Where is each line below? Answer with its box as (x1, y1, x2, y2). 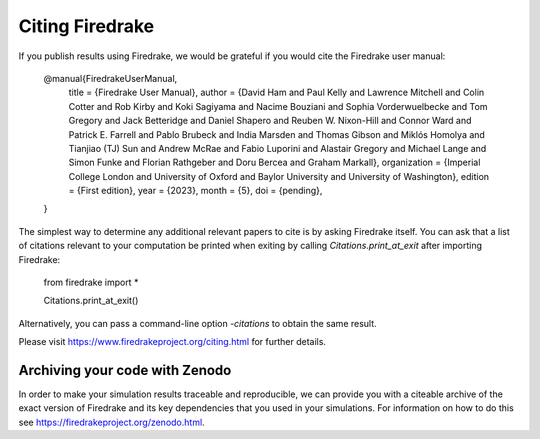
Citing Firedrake (18, 15, 155, 37)
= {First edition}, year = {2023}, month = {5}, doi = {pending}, (68, 185, 323, 197)
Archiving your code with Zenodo (18, 362, 232, 379)
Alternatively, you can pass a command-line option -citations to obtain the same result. (18, 317, 377, 329)
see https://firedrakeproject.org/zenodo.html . (18, 416, 205, 428)
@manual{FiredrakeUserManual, (43, 72, 178, 84)
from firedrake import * (43, 276, 139, 289)
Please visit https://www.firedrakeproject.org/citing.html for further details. (18, 336, 327, 348)
